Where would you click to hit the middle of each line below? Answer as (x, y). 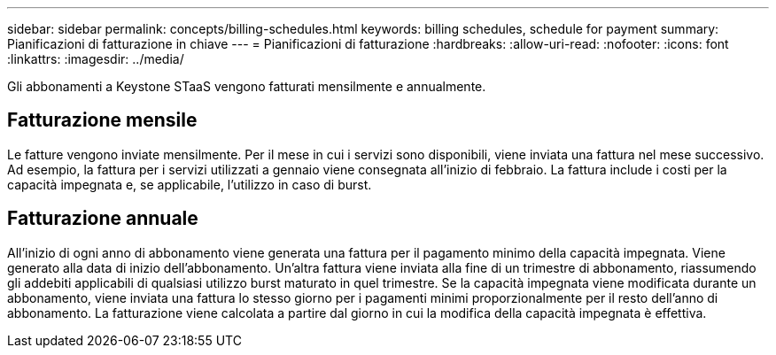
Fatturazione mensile (102, 120)
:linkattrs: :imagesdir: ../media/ (96, 59)
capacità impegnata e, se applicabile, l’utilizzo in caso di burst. (190, 184)
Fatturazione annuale (103, 219)
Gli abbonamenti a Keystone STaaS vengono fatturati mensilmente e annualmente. (247, 86)
